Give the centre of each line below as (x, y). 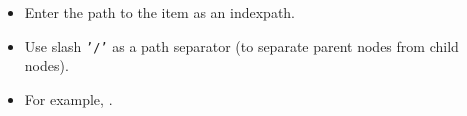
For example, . (68, 98)
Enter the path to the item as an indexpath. (160, 12)
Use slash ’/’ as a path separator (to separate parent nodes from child (241, 45)
